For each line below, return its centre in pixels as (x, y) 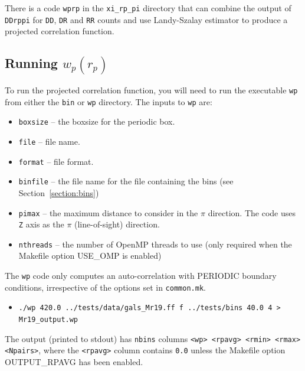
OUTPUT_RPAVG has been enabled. (74, 362)
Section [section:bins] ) (59, 192)
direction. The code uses (252, 212)
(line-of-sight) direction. (117, 224)
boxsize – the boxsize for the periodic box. (97, 121)
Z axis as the (41, 224)
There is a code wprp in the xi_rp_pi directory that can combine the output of (148, 8)
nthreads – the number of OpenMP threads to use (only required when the (155, 244)
